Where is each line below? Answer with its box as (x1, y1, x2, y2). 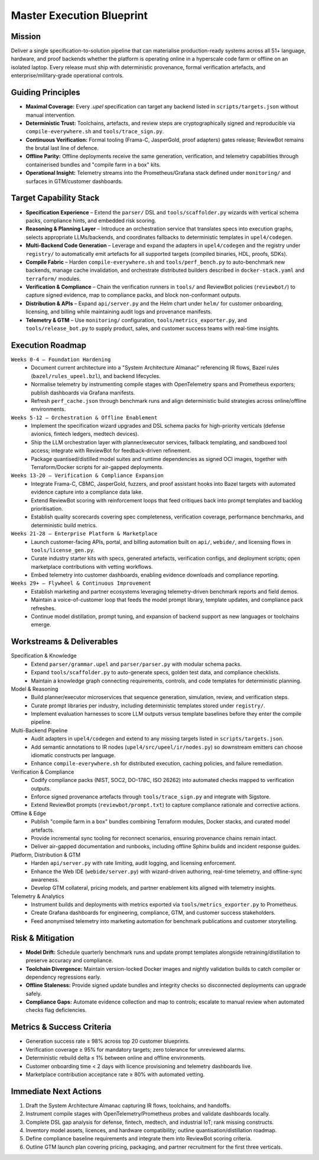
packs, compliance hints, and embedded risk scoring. (25, 217, 157, 224)
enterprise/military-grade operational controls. (11, 72, 124, 79)
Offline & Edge (11, 809, 47, 817)
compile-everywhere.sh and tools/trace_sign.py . (25, 128, 164, 135)
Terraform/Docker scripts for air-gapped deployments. (31, 464, 164, 471)
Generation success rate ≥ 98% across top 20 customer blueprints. (25, 1037, 190, 1045)
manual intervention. (25, 111, 76, 118)
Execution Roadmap (11, 340, 87, 350)
